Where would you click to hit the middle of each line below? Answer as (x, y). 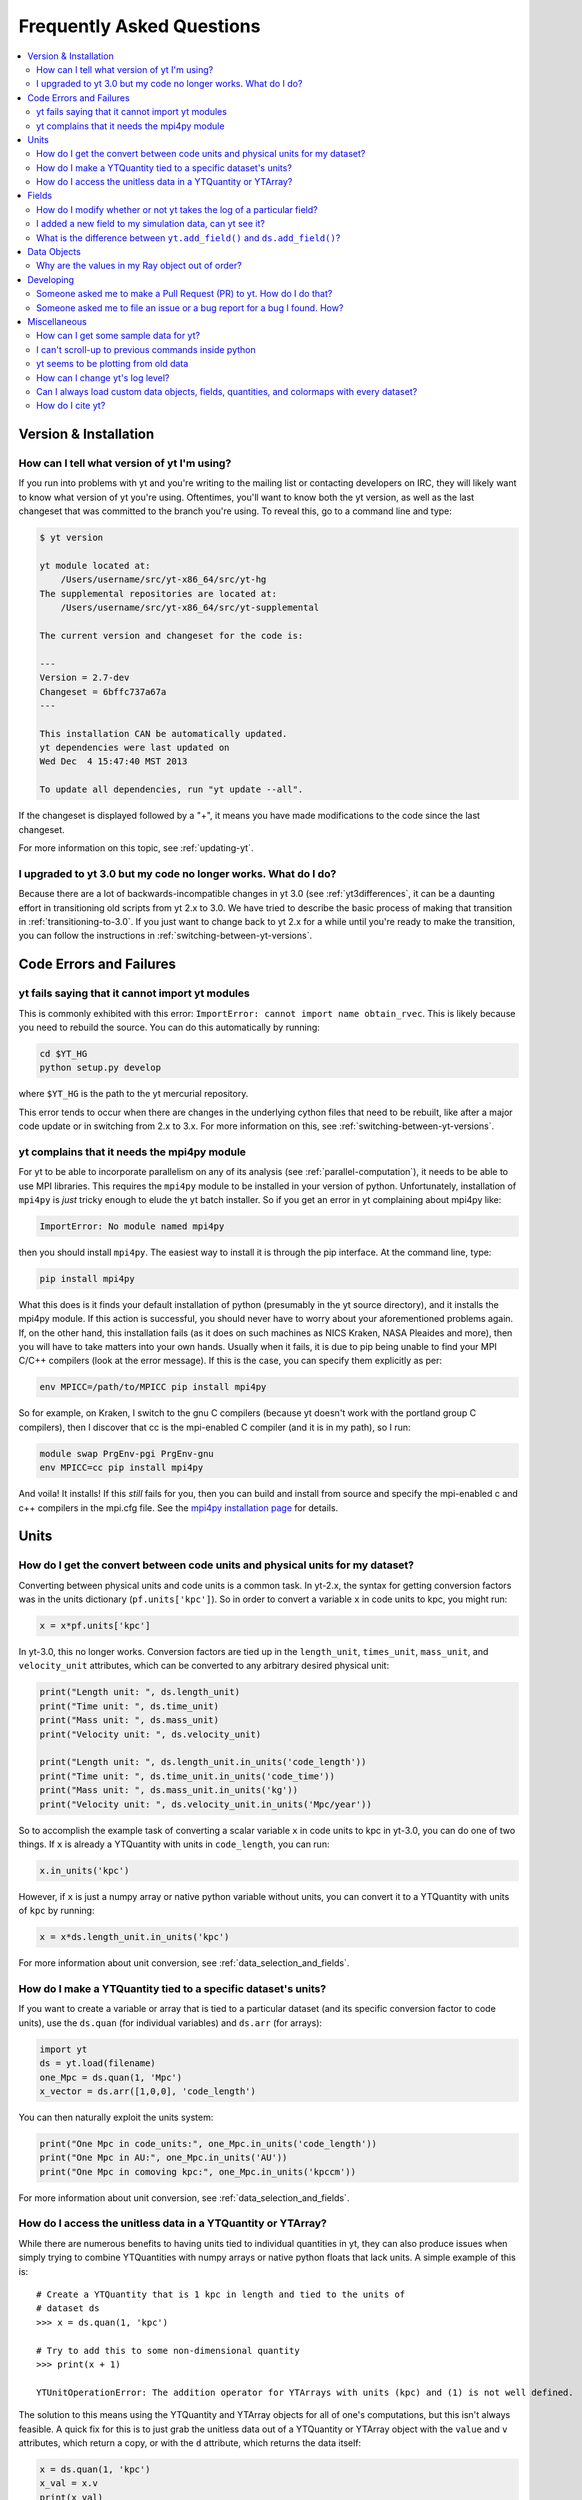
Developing (51, 279)
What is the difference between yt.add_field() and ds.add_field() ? (188, 237)
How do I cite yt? (71, 406)
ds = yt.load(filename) (98, 2063)
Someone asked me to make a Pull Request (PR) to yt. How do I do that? (184, 294)
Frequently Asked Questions (139, 26)
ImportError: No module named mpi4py (132, 1226)
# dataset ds (68, 2308)
